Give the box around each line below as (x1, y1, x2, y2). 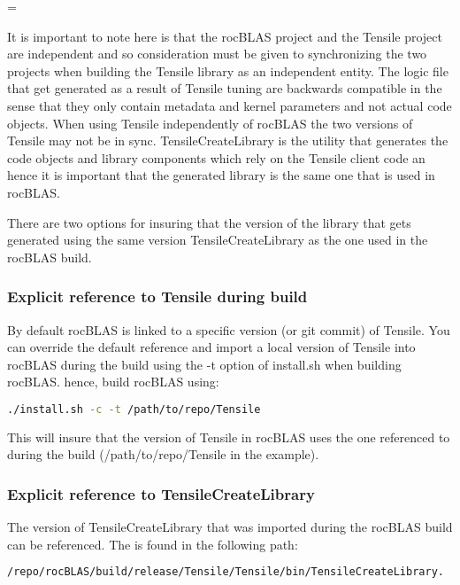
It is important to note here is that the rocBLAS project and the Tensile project (7, 27, 442, 45)
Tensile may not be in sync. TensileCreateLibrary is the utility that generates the (7, 131, 448, 150)
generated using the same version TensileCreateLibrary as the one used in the (7, 230, 428, 249)
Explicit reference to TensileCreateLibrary (7, 482, 315, 504)
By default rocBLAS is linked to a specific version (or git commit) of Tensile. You (7, 320, 450, 339)
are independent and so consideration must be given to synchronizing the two (7, 44, 427, 63)
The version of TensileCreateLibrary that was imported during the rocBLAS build (7, 518, 453, 536)
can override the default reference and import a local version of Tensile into (7, 338, 416, 356)
